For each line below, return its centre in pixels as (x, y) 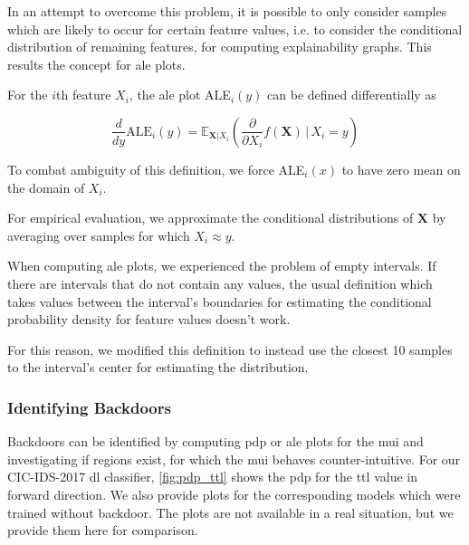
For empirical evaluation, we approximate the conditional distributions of (211, 218)
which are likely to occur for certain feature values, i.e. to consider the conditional (235, 29)
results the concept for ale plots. (96, 64)
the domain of (46, 187)
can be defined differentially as (352, 95)
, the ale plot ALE (180, 95)
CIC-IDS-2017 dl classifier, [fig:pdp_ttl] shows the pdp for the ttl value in (212, 477)
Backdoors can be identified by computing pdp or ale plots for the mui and (215, 441)
